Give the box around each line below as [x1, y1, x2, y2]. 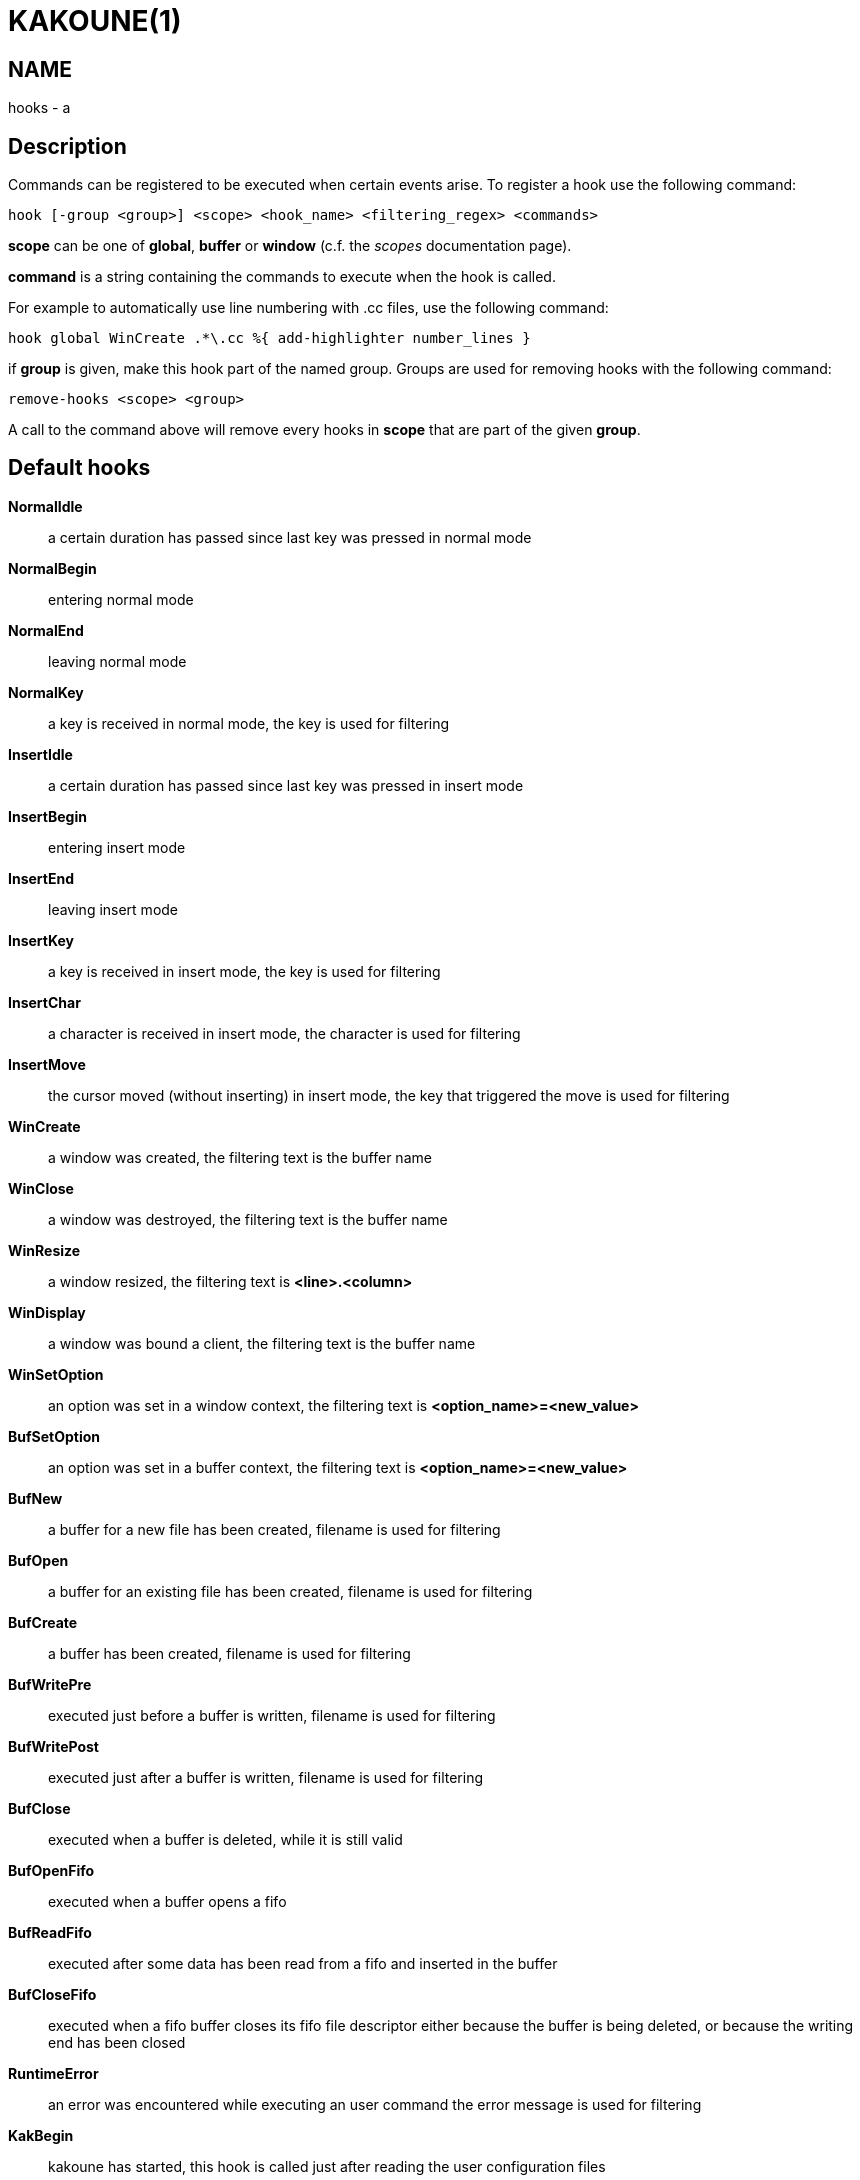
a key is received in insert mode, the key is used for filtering [48, 962, 441, 980]
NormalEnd [8, 621, 84, 639]
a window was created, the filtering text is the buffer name [48, 1148, 432, 1166]
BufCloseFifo [8, 1985, 97, 2003]
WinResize [8, 1241, 81, 1259]
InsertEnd [8, 869, 75, 887]
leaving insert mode [48, 900, 179, 918]
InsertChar [8, 993, 81, 1011]
